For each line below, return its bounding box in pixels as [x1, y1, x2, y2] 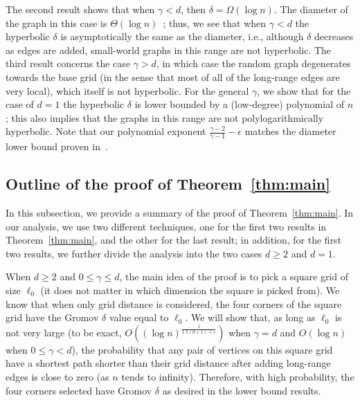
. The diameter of [273, 2, 348, 16]
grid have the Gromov [6, 310, 99, 325]
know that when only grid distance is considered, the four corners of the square [6, 296, 342, 311]
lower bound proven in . [6, 139, 108, 154]
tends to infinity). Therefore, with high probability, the [121, 369, 354, 383]
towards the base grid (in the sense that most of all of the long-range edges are [6, 69, 340, 84]
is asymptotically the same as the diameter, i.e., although [60, 29, 304, 44]
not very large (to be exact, [6, 325, 122, 339]
